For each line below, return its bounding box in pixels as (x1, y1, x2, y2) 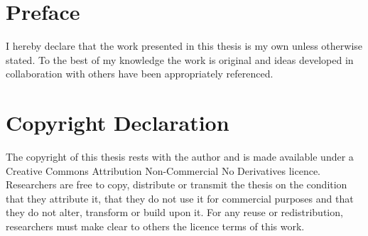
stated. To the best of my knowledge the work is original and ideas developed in (6, 52, 354, 67)
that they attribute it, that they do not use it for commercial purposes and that (6, 191, 354, 205)
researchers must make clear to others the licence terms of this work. (6, 219, 305, 233)
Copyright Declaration (6, 108, 229, 137)
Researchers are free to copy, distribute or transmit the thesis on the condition (6, 177, 347, 192)
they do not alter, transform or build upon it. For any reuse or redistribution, (6, 205, 343, 220)
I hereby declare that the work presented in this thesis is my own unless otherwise (6, 38, 363, 53)
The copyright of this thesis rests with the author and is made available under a (6, 149, 354, 164)
